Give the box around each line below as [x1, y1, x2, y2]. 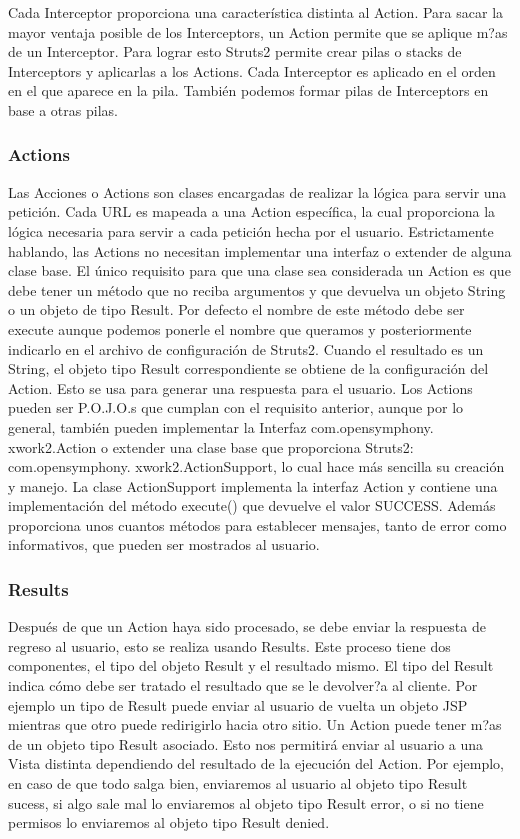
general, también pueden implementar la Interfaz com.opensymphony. [8, 416, 434, 437]
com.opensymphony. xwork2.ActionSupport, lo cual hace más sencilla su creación [8, 456, 505, 477]
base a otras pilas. [8, 99, 118, 120]
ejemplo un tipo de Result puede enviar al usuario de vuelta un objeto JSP [8, 694, 468, 715]
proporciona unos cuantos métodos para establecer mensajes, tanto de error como [8, 514, 507, 535]
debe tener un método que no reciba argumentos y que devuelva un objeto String [8, 279, 506, 300]
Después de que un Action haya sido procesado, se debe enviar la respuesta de [8, 616, 486, 637]
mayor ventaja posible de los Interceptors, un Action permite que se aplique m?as [8, 21, 508, 42]
